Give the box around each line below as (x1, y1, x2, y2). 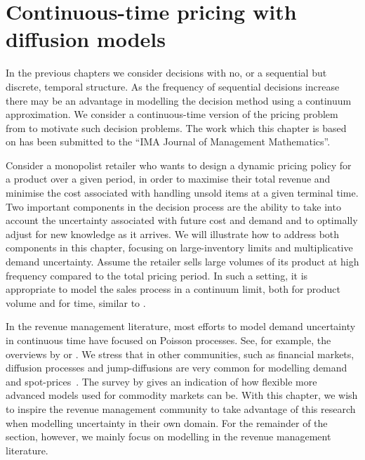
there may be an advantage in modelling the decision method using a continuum (6, 93, 352, 107)
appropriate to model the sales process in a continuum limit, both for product (6, 282, 340, 296)
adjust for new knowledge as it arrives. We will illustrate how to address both (6, 226, 340, 241)
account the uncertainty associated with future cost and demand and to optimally (6, 213, 358, 228)
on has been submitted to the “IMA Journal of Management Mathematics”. (6, 134, 331, 149)
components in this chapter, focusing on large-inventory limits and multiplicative (6, 240, 353, 255)
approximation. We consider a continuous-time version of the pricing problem (6, 107, 338, 121)
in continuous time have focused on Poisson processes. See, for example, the (6, 333, 331, 347)
